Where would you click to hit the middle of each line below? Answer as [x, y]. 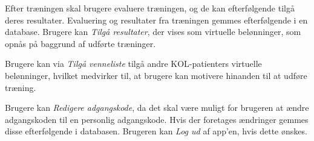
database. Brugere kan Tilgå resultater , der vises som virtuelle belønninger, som [153, 32]
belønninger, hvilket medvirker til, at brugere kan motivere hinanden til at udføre [156, 75]
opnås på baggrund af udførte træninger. [80, 43]
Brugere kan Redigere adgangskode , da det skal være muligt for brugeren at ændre [157, 108]
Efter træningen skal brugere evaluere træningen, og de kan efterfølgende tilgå [150, 8]
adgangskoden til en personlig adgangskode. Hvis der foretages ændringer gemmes [157, 119]
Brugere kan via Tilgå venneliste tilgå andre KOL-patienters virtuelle [133, 64]
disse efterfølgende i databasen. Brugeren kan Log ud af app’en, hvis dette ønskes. [156, 131]
